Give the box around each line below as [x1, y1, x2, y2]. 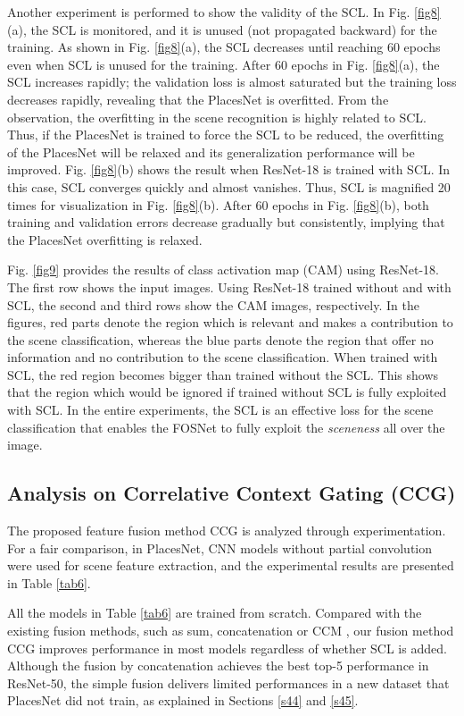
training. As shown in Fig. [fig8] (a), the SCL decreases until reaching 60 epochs [7, 38, 441, 56]
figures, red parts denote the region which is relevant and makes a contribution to [7, 313, 453, 332]
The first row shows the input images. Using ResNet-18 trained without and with [7, 277, 452, 296]
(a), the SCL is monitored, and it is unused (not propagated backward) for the [7, 20, 437, 38]
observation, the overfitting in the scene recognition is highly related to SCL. [7, 107, 427, 126]
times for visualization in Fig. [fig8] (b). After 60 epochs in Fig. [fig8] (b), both [7, 195, 429, 214]
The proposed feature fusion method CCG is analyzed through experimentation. [7, 521, 446, 540]
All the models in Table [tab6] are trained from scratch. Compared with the [7, 603, 422, 622]
